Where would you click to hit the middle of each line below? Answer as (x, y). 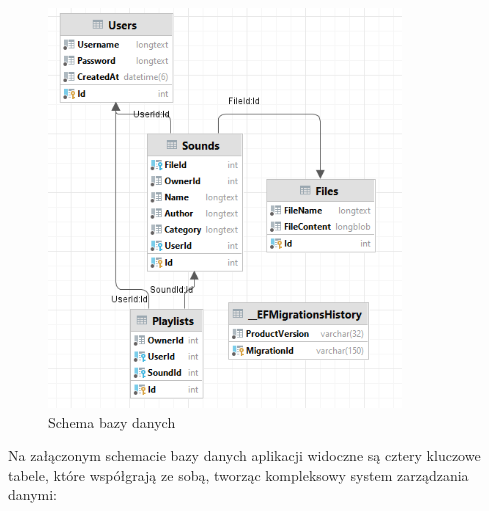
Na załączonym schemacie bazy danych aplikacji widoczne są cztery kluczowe (244, 455)
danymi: (33, 494)
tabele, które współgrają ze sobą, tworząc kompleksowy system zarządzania (238, 474)
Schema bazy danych (112, 421)
